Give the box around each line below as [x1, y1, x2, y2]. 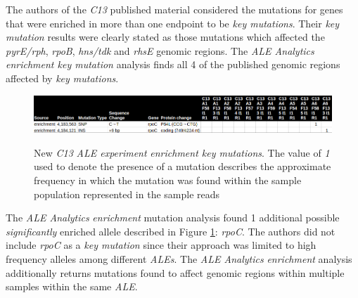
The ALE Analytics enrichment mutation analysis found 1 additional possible [6, 210, 340, 225]
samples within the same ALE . [6, 279, 138, 294]
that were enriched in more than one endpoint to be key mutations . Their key [6, 15, 340, 30]
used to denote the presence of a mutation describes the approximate [34, 159, 331, 174]
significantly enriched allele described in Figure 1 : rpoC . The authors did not [6, 223, 335, 238]
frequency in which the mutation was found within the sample [34, 173, 302, 188]
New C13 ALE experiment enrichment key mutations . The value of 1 [34, 145, 330, 160]
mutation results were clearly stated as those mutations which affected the [6, 30, 325, 44]
